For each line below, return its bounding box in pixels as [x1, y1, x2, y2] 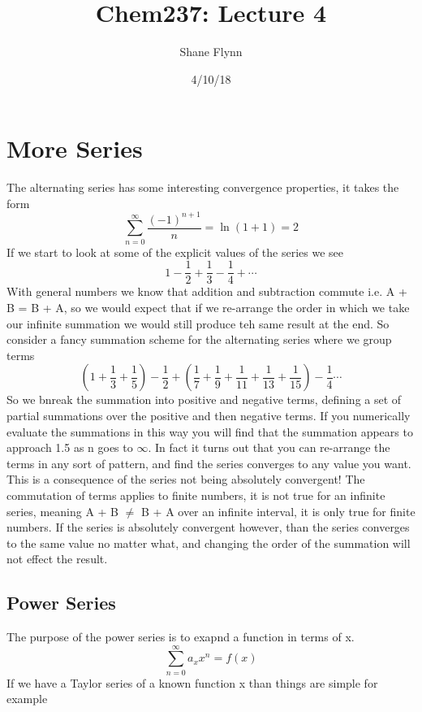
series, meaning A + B [6, 502, 119, 519]
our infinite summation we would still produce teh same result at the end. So [6, 315, 390, 332]
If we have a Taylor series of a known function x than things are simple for [6, 674, 378, 691]
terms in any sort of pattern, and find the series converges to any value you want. [6, 454, 411, 471]
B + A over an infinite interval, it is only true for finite [141, 502, 416, 519]
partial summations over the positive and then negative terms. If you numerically [6, 406, 411, 423]
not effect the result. [6, 550, 108, 567]
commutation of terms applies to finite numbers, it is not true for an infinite [6, 486, 385, 503]
